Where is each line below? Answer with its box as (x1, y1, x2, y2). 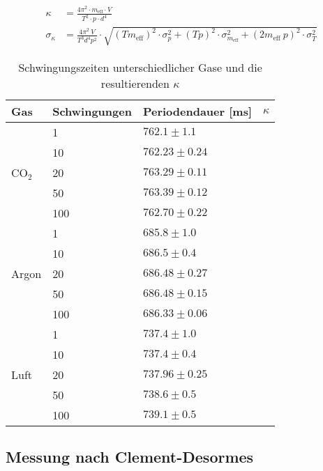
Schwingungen (52, 102, 132, 119)
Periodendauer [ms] (142, 102, 253, 119)
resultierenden (100, 75, 170, 91)
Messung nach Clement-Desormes (6, 446, 254, 468)
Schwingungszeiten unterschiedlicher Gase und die (18, 59, 262, 75)
